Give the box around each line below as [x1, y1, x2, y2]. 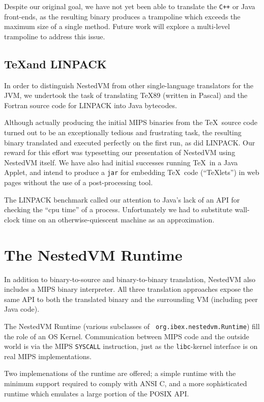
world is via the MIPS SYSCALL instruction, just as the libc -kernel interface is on [4, 341, 258, 351]
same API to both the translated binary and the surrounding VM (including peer [4, 293, 258, 304]
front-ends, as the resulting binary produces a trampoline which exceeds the [4, 11, 241, 21]
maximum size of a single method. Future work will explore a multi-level [4, 21, 230, 32]
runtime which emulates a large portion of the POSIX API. [4, 388, 189, 398]
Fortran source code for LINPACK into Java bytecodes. [4, 99, 177, 110]
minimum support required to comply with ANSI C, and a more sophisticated [4, 378, 247, 389]
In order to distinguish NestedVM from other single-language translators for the [4, 80, 253, 90]
